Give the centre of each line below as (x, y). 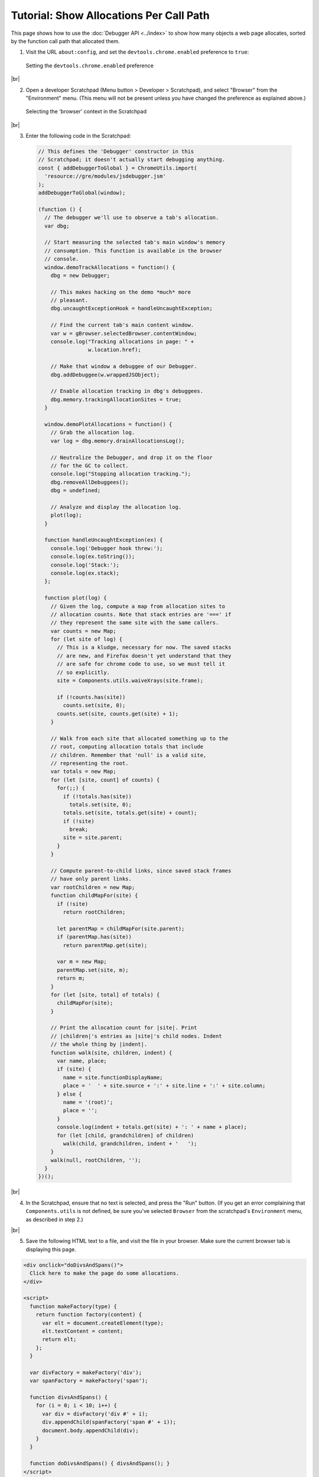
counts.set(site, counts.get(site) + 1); (118, 714)
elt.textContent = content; (83, 1331)
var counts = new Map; (83, 631)
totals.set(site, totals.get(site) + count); (130, 813)
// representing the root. (90, 763)
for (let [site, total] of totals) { (105, 995)
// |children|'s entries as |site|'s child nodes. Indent (136, 1036)
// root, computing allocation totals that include (127, 747)
